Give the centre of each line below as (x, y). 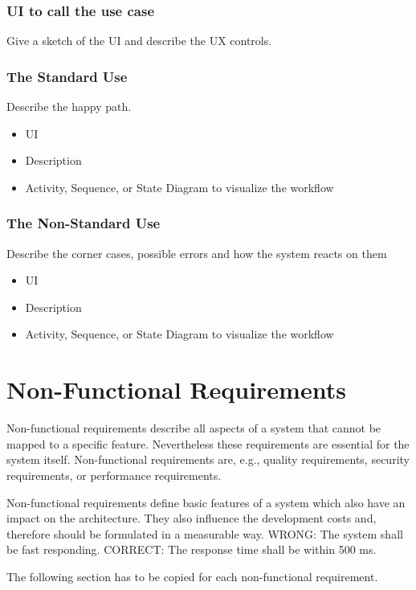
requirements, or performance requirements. (114, 475)
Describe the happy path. (69, 107)
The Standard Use (67, 76)
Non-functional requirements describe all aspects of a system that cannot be (194, 428)
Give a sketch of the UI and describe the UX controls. (139, 41)
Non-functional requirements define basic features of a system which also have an (206, 502)
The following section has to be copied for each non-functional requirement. (192, 576)
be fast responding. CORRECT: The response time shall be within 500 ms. (192, 549)
